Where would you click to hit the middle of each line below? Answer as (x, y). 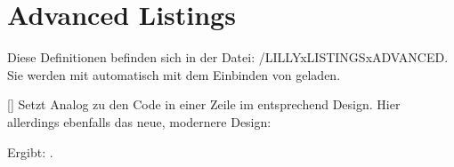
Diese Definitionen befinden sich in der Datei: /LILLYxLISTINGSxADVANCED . (228, 57)
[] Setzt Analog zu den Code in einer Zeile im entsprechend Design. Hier (204, 104)
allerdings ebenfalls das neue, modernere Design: (139, 121)
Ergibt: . (30, 151)
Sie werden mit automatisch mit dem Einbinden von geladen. (174, 74)
